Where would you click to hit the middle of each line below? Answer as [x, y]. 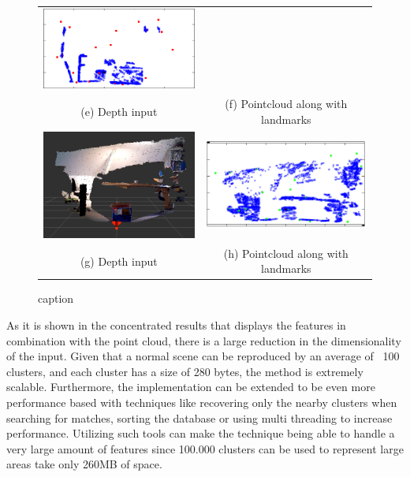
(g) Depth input [119, 261]
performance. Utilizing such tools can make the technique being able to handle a [201, 433]
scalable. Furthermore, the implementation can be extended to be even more [191, 387]
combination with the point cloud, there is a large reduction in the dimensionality [204, 340]
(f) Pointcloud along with [286, 104]
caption [56, 298]
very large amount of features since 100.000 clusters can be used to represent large [205, 448]
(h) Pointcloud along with [286, 253]
